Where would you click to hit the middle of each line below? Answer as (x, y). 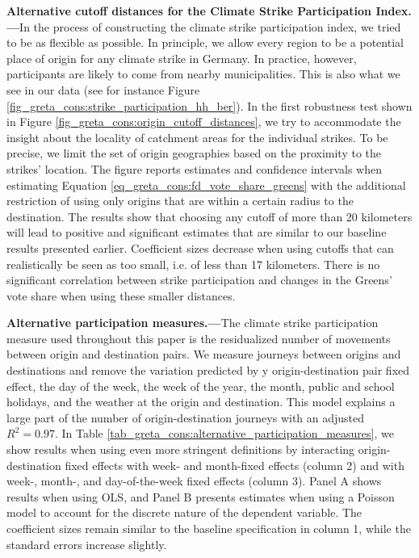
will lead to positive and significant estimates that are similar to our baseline (197, 232)
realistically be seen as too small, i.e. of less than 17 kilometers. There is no (193, 264)
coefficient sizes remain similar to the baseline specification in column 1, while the (209, 528)
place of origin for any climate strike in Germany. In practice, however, (182, 58)
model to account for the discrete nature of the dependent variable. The (184, 512)
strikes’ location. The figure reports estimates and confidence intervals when (194, 168)
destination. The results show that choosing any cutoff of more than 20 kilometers (209, 216)
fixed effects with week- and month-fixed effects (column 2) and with (235, 465)
